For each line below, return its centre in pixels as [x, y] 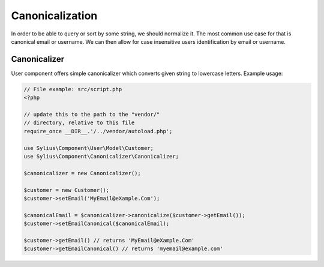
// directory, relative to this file [79, 123]
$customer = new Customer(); [67, 190]
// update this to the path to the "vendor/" [92, 114]
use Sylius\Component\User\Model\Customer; [89, 148]
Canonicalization [54, 16]
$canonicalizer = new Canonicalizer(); [82, 173]
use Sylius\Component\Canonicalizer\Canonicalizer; [101, 156]
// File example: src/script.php [73, 89]
